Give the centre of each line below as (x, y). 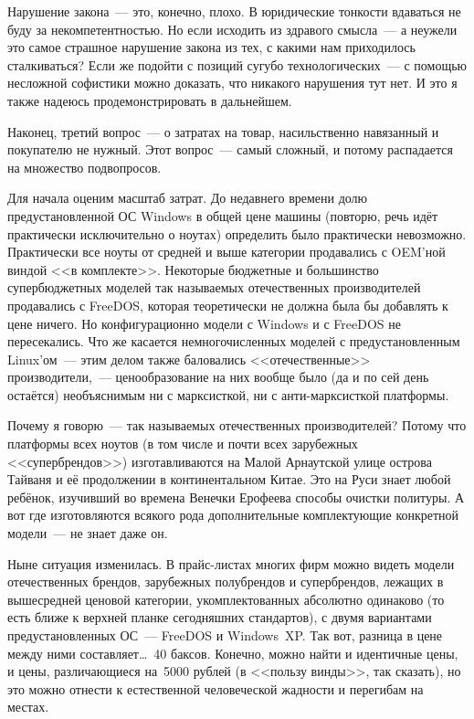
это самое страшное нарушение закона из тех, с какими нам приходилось (211, 47)
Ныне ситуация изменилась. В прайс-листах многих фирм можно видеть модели (231, 563)
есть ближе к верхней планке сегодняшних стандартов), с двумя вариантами (220, 617)
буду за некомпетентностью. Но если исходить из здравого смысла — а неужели (232, 29)
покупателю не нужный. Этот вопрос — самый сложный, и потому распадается (230, 149)
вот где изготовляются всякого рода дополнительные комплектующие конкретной (233, 515)
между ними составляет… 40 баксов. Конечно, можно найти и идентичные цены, (233, 653)
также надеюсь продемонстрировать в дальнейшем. (150, 100)
